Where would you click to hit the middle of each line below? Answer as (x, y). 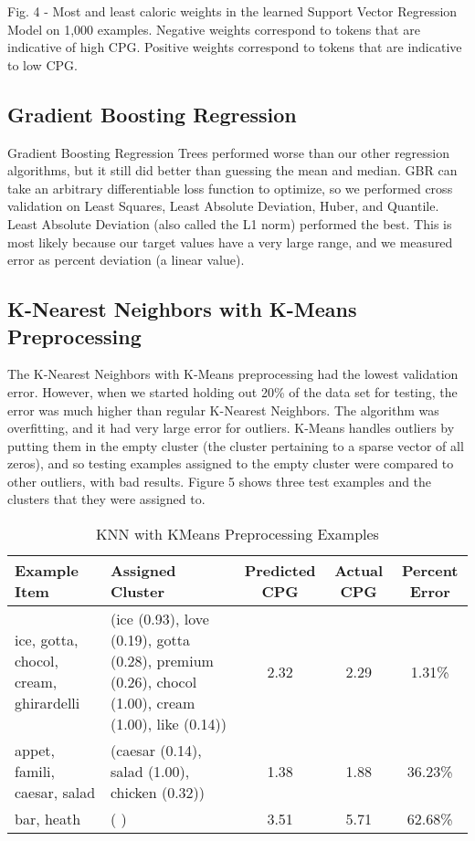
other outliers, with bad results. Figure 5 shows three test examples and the (220, 481)
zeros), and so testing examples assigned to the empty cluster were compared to (231, 463)
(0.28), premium (162, 661)
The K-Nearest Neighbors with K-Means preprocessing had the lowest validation (233, 374)
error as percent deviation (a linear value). (126, 260)
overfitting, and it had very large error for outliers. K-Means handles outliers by (231, 428)
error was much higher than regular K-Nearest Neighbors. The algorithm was (223, 410)
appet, (35, 751)
